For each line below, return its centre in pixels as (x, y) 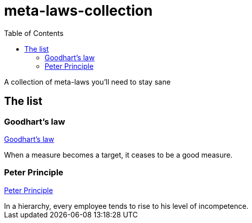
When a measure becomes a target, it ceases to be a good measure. (118, 155)
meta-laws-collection (78, 11)
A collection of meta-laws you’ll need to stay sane (87, 82)
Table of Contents (34, 33)
